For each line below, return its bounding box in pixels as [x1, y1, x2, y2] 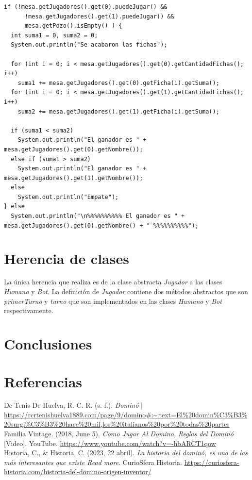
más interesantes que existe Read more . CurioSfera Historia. [4, 457, 182, 467]
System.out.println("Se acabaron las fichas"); [11, 41, 168, 49]
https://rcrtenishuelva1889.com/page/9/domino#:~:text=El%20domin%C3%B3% [4, 409, 248, 419]
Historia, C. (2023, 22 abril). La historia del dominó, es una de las [50, 447, 248, 458]
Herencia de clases [4, 248, 129, 268]
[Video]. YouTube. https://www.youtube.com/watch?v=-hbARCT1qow [4, 438, 216, 448]
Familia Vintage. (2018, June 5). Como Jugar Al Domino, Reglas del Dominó [4, 429, 234, 439]
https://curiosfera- [184, 457, 239, 467]
